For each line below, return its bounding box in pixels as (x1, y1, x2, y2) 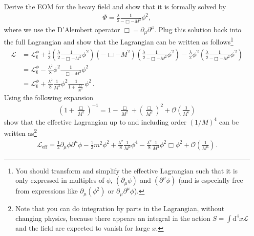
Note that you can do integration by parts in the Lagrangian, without (15, 203, 225, 214)
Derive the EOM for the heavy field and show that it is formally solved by (4, 1, 226, 11)
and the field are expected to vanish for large (15, 222, 150, 233)
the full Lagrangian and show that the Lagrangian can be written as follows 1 (4, 35, 233, 47)
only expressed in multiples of (15, 175, 105, 185)
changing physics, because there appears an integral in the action (15, 213, 211, 223)
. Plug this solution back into (154, 24, 241, 34)
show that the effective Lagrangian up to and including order (4, 116, 187, 127)
